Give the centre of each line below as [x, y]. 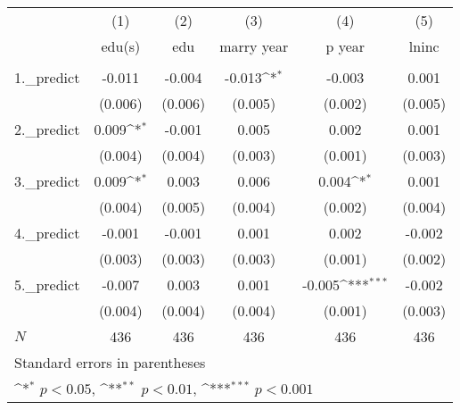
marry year [254, 46]
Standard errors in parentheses [110, 362]
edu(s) [121, 46]
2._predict [47, 129]
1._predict [47, 77]
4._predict [47, 233]
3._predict [47, 181]
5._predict [47, 284]
